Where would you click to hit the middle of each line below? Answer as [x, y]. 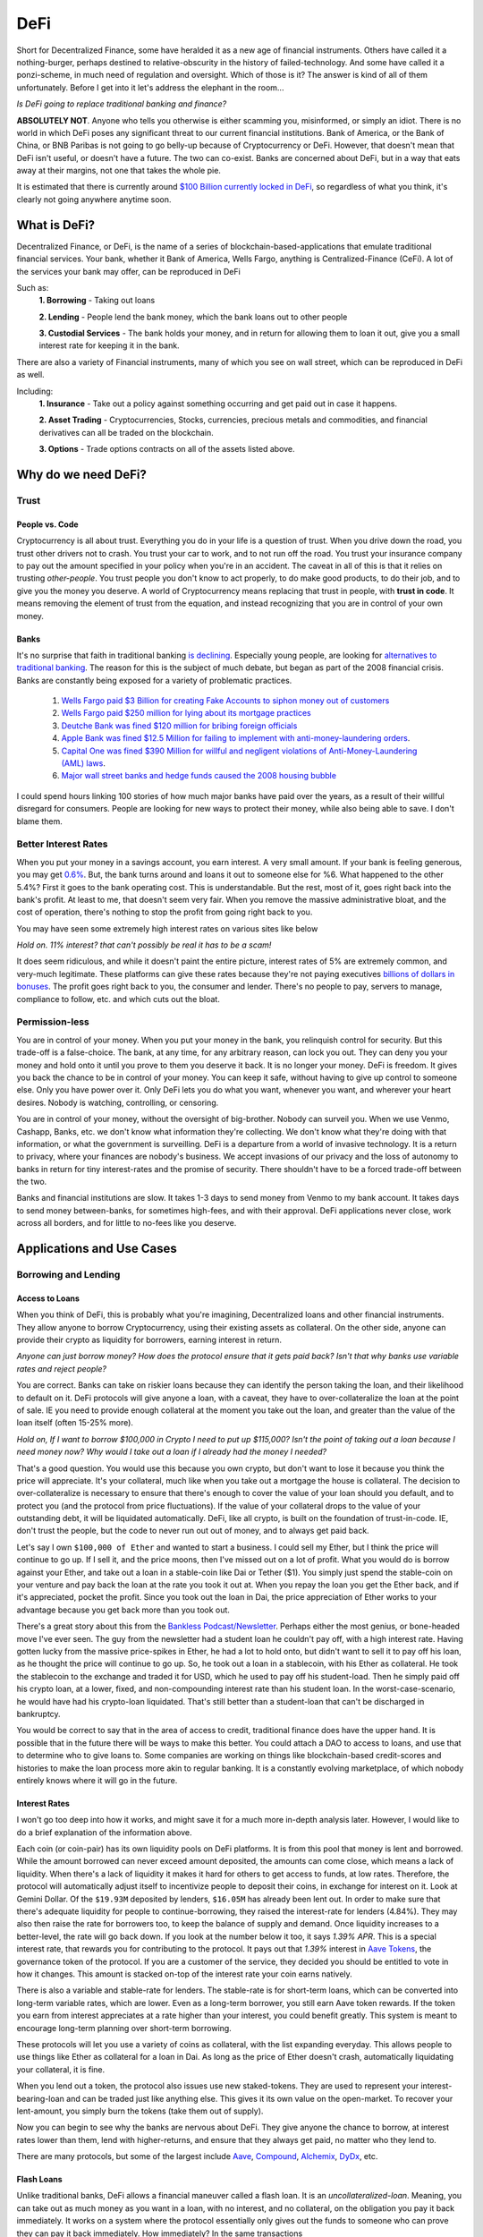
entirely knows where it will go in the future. [97, 1780]
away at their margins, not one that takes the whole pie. [119, 171]
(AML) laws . [84, 763]
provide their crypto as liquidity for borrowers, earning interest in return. [149, 1340]
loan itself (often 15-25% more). [75, 1423]
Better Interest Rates [62, 844]
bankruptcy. [39, 1714]
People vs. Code [48, 524]
